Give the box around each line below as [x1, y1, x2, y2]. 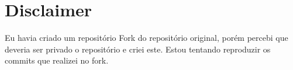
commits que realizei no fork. [5, 54, 109, 66]
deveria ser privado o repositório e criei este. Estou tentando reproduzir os [5, 43, 271, 55]
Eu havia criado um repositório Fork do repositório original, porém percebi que [5, 32, 288, 44]
